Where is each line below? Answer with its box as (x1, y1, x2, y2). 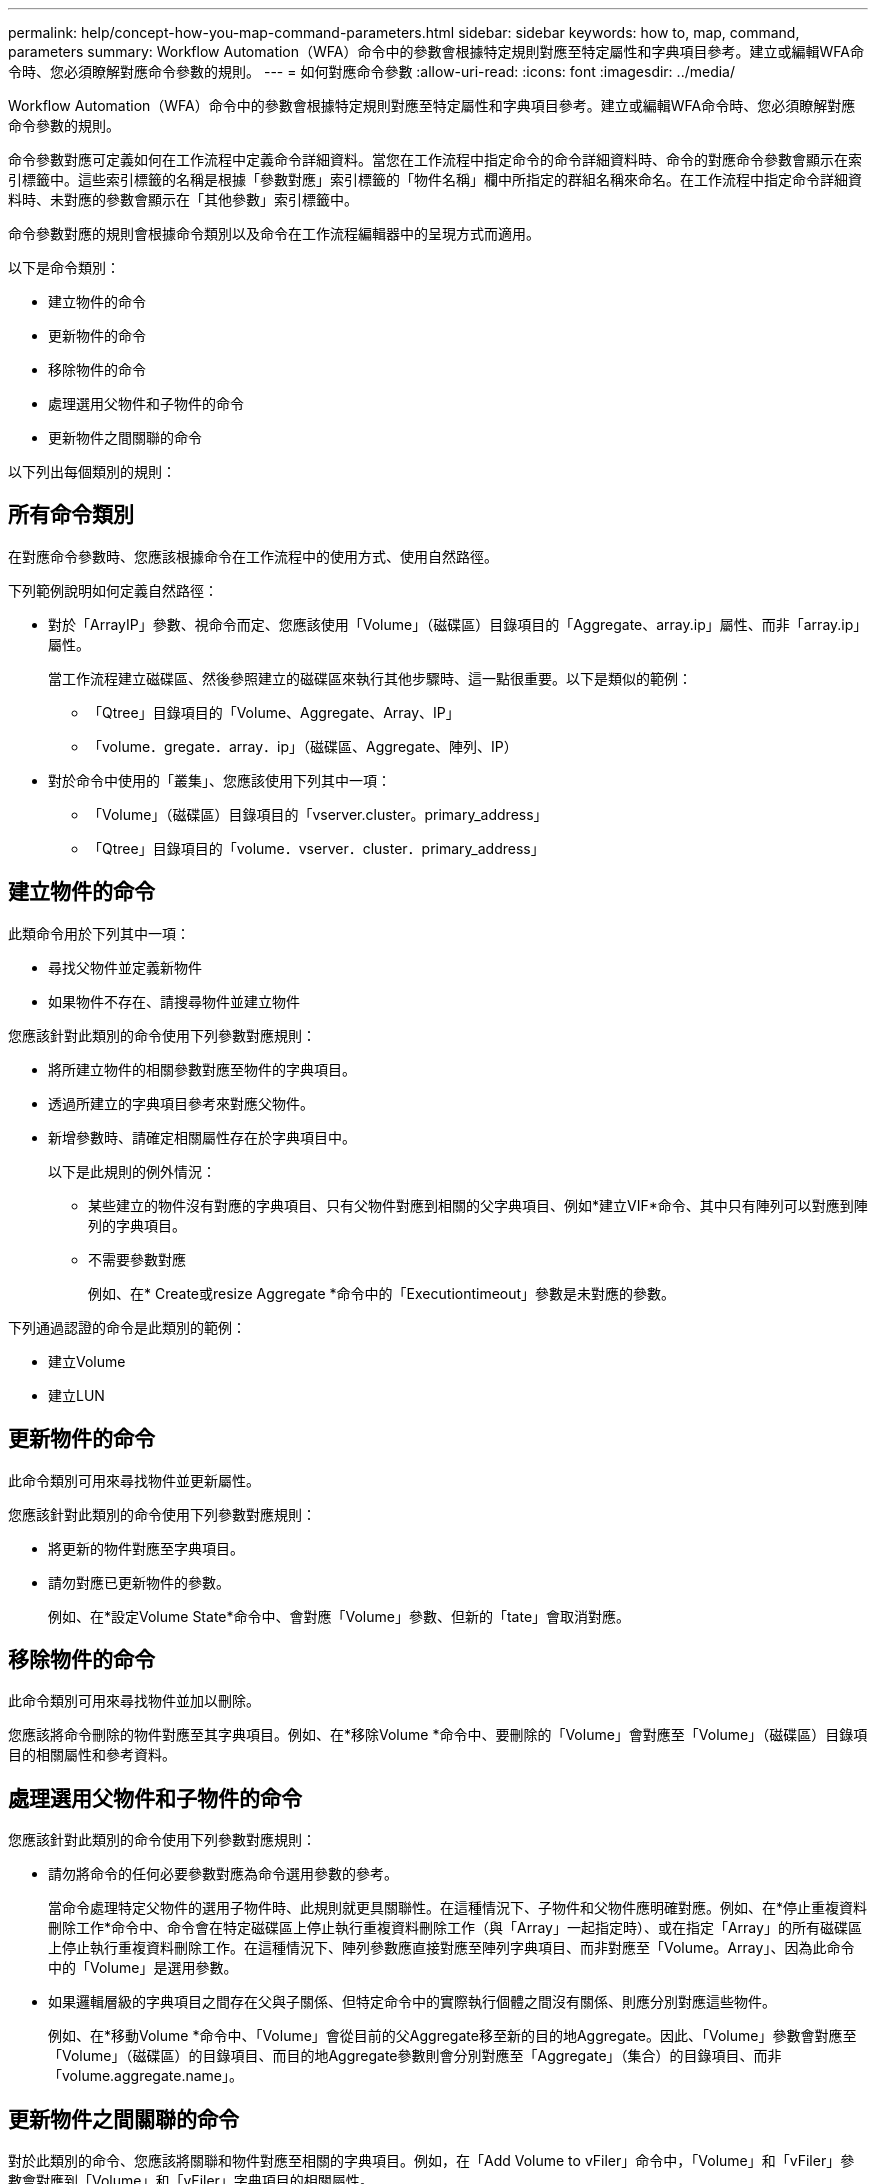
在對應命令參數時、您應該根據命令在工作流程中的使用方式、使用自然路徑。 (8, 547, 498, 565)
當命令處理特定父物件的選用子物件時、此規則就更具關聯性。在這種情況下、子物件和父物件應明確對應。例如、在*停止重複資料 (48, 1899, 868, 1917)
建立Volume (48, 1352, 126, 1370)
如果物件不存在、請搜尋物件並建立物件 (48, 992, 300, 1010)
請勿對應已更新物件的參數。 (48, 1573, 230, 1591)
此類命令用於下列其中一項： (8, 924, 190, 942)
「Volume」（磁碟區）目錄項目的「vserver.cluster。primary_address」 (88, 805, 548, 823)
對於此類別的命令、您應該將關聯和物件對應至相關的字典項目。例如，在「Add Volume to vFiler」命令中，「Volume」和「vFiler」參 (8, 2152, 855, 2170)
